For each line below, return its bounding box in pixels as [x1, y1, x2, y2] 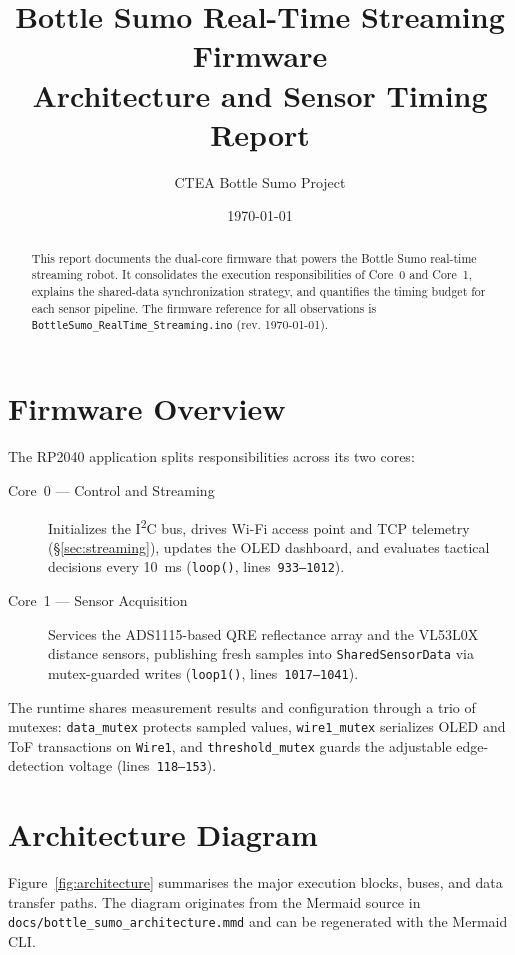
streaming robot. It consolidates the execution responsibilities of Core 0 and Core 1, [31, 266, 472, 283]
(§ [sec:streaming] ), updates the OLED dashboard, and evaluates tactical [48, 536, 490, 557]
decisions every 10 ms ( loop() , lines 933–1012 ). [48, 556, 345, 577]
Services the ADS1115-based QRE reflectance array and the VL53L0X [48, 623, 479, 644]
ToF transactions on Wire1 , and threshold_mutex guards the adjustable [8, 735, 452, 756]
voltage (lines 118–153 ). [68, 755, 217, 776]
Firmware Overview [8, 388, 286, 429]
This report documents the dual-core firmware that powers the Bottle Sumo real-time [31, 249, 477, 266]
